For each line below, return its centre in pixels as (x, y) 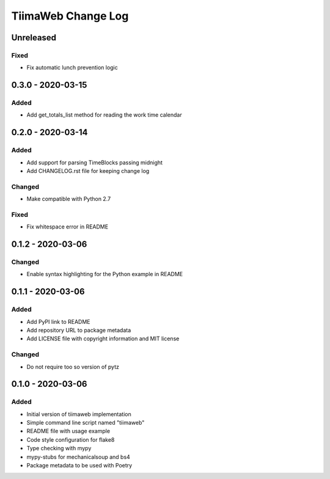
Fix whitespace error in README (68, 227)
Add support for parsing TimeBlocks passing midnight (95, 163)
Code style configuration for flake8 (71, 439)
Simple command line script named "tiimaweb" (86, 423)
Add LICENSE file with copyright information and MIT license (103, 338)
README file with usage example (68, 431)
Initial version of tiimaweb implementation (79, 414)
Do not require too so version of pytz (73, 367)
